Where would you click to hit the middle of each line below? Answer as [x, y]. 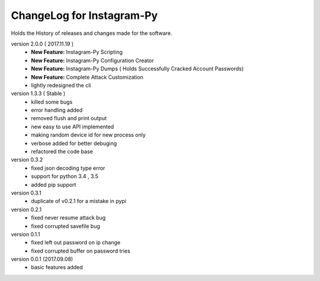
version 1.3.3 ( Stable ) [38, 93]
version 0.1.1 [25, 234]
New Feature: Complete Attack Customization [87, 77]
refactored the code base [62, 151]
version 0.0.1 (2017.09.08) [42, 259]
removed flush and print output [69, 118]
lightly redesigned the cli [61, 85]
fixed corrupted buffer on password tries [81, 251]
